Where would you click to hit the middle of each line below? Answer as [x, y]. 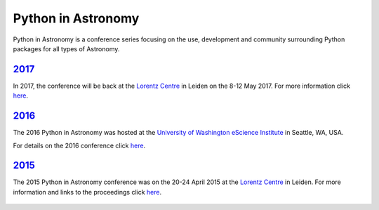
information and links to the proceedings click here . [87, 192]
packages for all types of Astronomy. [66, 48]
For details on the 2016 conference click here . [79, 145]
